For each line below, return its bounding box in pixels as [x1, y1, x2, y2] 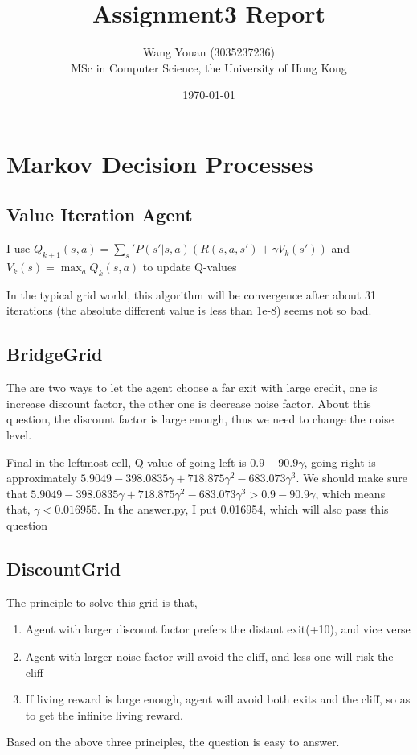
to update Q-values [142, 258, 237, 275]
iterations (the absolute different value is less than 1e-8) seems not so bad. [6, 302, 372, 319]
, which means [315, 485, 386, 501]
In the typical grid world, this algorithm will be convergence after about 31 [6, 286, 376, 303]
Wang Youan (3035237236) [142, 43, 276, 60]
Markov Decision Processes [6, 146, 313, 179]
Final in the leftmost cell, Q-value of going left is [6, 453, 247, 470]
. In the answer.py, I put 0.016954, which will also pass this [97, 501, 389, 518]
